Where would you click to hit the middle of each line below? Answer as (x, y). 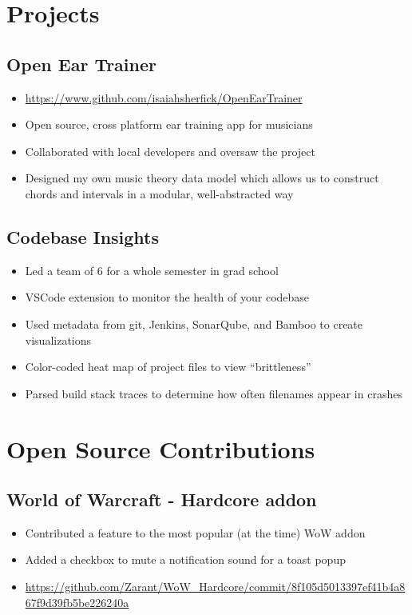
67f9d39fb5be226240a (77, 602)
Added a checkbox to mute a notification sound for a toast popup (185, 559)
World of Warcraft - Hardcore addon (162, 499)
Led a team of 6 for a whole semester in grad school (152, 270)
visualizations (58, 339)
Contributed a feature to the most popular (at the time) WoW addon (195, 532)
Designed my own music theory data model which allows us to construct (202, 178)
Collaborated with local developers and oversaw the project (170, 151)
